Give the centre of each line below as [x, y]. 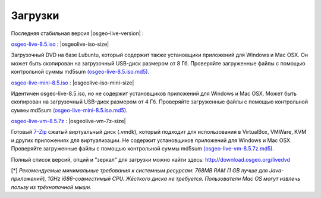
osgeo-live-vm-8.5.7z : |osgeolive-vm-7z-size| [68, 121]
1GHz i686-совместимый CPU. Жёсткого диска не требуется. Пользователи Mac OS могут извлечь [174, 179]
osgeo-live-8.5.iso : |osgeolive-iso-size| [60, 44]
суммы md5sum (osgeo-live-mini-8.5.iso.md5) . [69, 110]
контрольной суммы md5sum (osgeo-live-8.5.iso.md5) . [80, 72]
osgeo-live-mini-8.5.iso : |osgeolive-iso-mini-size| [73, 83]
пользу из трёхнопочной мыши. [51, 187]
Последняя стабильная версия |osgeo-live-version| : [77, 33]
